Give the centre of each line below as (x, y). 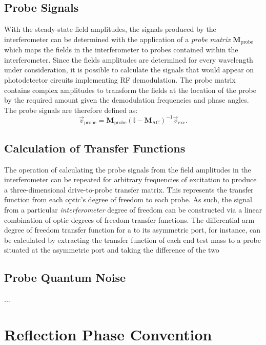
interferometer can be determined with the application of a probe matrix (117, 39)
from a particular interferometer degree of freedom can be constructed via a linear (133, 209)
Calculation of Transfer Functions (95, 148)
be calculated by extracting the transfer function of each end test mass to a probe (132, 239)
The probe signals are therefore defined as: (71, 110)
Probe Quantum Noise (65, 277)
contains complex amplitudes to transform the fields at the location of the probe (130, 90)
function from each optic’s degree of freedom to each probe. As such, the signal (128, 199)
